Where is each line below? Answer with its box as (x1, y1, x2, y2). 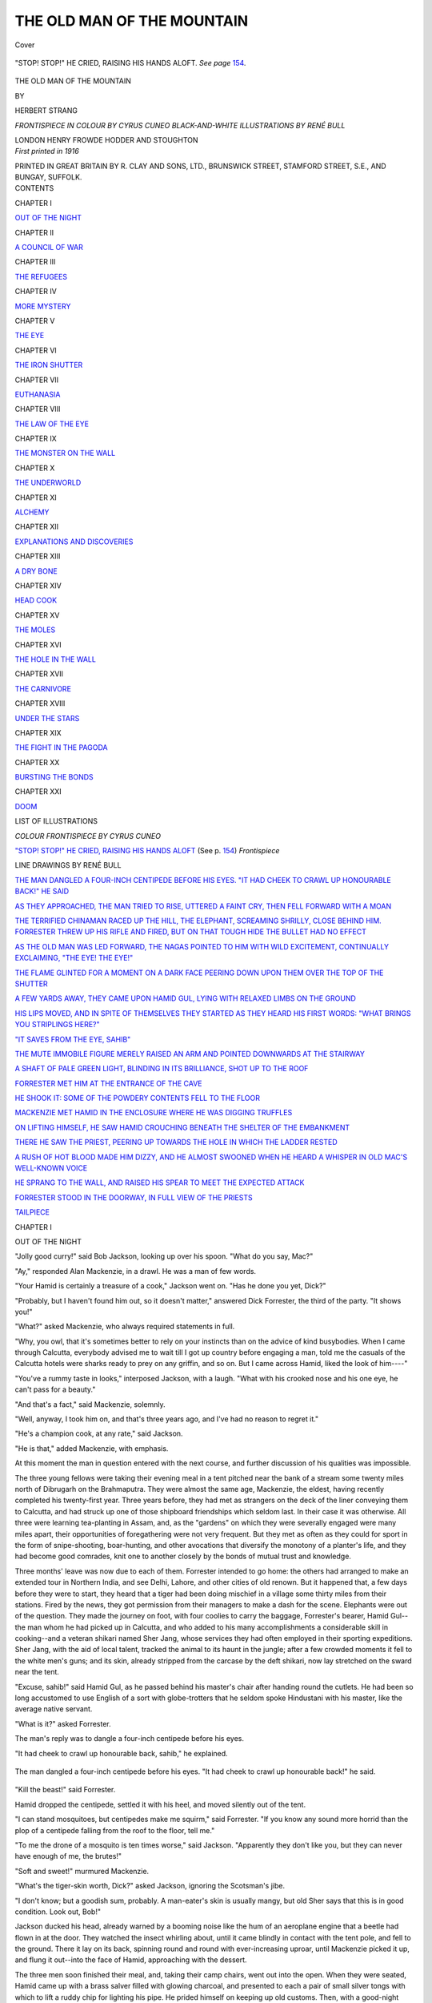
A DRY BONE (14, 566, 58, 576)
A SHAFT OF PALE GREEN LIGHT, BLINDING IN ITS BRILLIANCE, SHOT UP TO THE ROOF (14, 1064, 309, 1074)
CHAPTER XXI (14, 787, 62, 796)
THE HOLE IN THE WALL (14, 654, 96, 664)
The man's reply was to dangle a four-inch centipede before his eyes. (14, 1734, 244, 1743)
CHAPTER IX (14, 433, 57, 444)
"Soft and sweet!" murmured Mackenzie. (14, 1866, 150, 1876)
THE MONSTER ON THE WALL (14, 449, 116, 458)
